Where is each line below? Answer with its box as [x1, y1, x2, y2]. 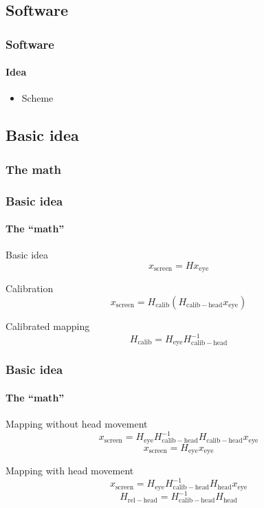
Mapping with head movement [5, 463, 134, 478]
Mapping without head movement [5, 417, 148, 431]
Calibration [5, 281, 54, 296]
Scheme [21, 91, 54, 105]
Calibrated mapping [5, 318, 90, 333]
